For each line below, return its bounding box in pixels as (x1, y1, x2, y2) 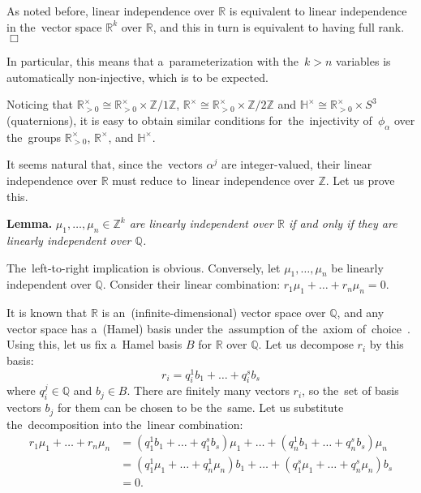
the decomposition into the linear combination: (6, 415, 243, 432)
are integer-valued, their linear (221, 156, 372, 173)
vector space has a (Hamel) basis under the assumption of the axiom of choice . (6, 319, 410, 337)
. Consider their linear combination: (102, 276, 281, 293)
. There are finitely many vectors (127, 382, 290, 399)
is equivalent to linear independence (229, 2, 407, 19)
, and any (337, 304, 384, 321)
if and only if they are (288, 215, 397, 232)
